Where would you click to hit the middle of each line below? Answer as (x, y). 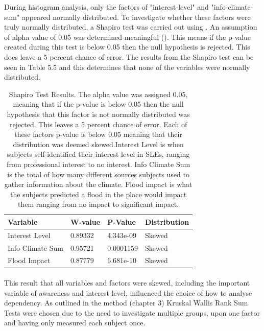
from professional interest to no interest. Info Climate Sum (99, 164)
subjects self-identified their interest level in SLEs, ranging (98, 154)
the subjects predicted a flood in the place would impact (99, 194)
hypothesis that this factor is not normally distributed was (98, 114)
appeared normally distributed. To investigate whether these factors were (136, 17)
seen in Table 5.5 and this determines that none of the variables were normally (127, 67)
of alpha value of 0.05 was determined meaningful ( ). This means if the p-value (127, 37)
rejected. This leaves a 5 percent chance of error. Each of (98, 124)
